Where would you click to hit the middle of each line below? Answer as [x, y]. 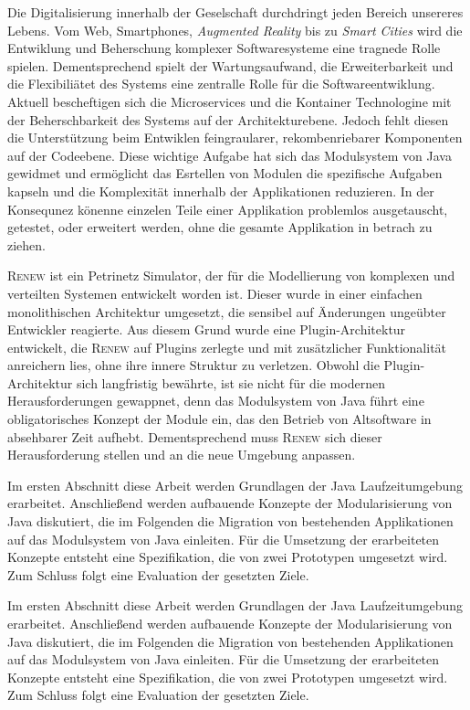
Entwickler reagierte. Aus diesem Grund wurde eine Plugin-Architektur [207, 329]
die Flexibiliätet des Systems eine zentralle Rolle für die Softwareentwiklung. [221, 84]
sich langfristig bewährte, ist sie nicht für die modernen [230, 382]
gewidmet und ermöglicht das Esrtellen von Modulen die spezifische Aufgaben [225, 173]
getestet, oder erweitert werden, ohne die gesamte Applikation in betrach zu [220, 227]
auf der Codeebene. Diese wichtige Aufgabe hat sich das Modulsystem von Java [230, 155]
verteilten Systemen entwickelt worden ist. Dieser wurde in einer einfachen [215, 293]
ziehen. [26, 244]
